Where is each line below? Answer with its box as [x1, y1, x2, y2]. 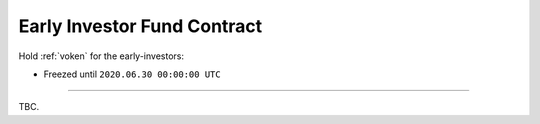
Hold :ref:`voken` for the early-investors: [18, 50, 185, 62]
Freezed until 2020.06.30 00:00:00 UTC [43, 68, 221, 80]
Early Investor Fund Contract [18, 15, 263, 37]
